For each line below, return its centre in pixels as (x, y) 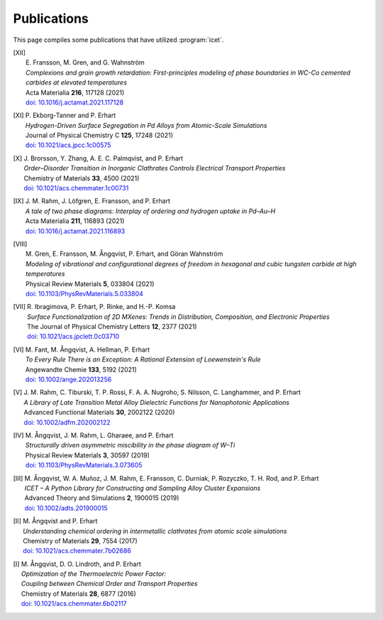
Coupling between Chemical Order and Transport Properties (109, 584)
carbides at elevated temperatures (77, 82)
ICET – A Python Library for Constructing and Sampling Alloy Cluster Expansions (143, 488)
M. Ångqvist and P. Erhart (60, 521)
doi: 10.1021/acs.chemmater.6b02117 (74, 604)
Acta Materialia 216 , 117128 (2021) (75, 92)
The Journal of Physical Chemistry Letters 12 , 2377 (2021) (112, 327)
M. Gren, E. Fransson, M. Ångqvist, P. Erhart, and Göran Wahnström (124, 254)
